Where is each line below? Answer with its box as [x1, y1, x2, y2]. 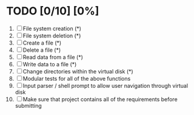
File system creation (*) [22, 25, 82, 32]
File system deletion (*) [22, 32, 81, 39]
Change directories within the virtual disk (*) [22, 67, 133, 75]
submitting [15, 102, 42, 109]
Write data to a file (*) [22, 60, 77, 67]
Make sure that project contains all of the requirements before [22, 95, 178, 103]
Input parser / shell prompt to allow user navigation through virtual [22, 82, 189, 89]
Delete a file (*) [22, 46, 61, 54]
